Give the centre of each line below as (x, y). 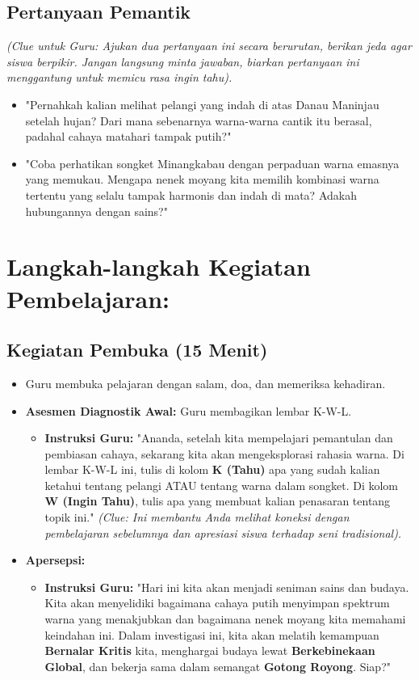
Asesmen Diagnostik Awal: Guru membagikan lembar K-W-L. (189, 410)
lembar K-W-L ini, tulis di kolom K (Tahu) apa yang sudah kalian (212, 469)
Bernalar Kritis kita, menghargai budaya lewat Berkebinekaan (210, 650)
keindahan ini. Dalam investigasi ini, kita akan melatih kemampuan (212, 634)
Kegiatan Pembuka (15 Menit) (137, 350)
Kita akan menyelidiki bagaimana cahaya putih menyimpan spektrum (217, 603)
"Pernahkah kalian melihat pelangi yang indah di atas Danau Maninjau (202, 104)
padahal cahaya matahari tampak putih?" (128, 136)
